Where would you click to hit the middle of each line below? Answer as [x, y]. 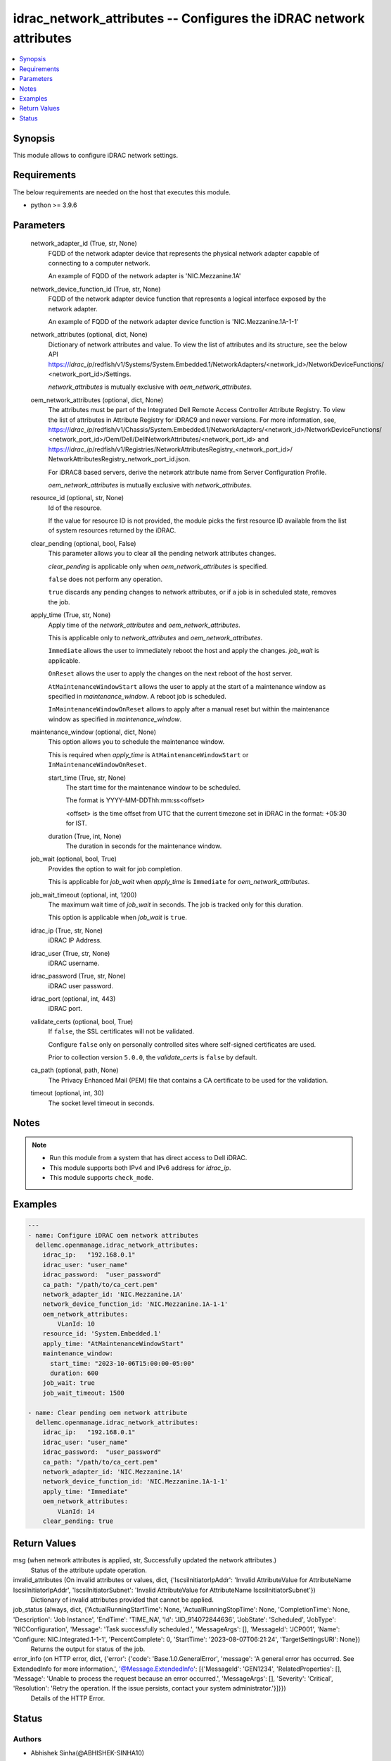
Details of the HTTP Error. [68, 1698]
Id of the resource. [75, 508]
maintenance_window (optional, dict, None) [94, 732]
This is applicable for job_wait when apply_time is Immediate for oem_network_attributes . [179, 882]
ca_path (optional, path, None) [75, 1070]
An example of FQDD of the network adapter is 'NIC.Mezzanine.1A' [145, 276]
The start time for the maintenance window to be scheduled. [153, 788]
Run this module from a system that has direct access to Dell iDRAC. [148, 1158]
